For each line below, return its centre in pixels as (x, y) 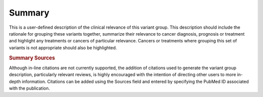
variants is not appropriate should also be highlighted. (63, 48)
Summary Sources (32, 58)
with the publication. (29, 88)
